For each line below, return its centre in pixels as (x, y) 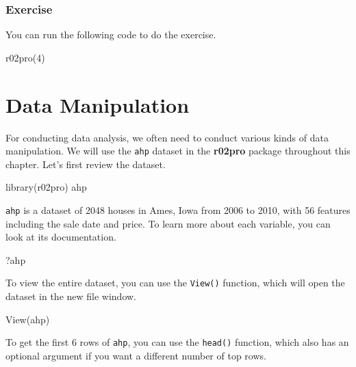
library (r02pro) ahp (46, 187)
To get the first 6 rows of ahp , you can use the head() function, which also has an (177, 342)
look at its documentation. (61, 237)
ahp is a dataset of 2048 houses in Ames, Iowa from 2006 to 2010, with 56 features (178, 209)
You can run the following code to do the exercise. (111, 35)
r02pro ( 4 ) (25, 57)
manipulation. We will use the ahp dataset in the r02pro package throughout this (178, 151)
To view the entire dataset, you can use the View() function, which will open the (175, 283)
